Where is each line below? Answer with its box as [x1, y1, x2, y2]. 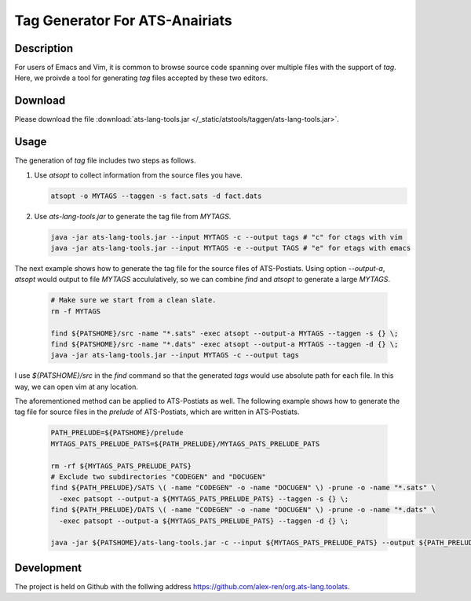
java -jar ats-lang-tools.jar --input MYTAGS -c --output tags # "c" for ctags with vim [50, 233, 403, 241]
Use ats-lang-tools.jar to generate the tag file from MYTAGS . [34, 211, 232, 221]
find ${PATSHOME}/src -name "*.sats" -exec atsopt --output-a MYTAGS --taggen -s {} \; [50, 328, 399, 338]
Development [14, 561, 82, 574]
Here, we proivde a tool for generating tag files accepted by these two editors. [14, 73, 268, 82]
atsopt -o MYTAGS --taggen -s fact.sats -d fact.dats [50, 191, 262, 200]
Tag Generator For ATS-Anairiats [14, 12, 233, 29]
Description [14, 42, 74, 55]
